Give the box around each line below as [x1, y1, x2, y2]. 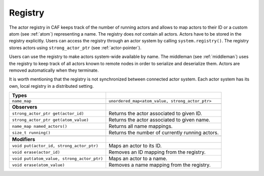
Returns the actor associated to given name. [108, 117, 210, 123]
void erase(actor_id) [12, 149, 61, 155]
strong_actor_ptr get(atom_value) [12, 117, 89, 122]
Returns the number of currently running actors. [108, 129, 219, 136]
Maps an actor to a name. [108, 155, 168, 162]
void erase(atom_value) [12, 162, 65, 168]
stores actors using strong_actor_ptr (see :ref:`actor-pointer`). [9, 44, 142, 51]
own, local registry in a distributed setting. [9, 83, 94, 89]
